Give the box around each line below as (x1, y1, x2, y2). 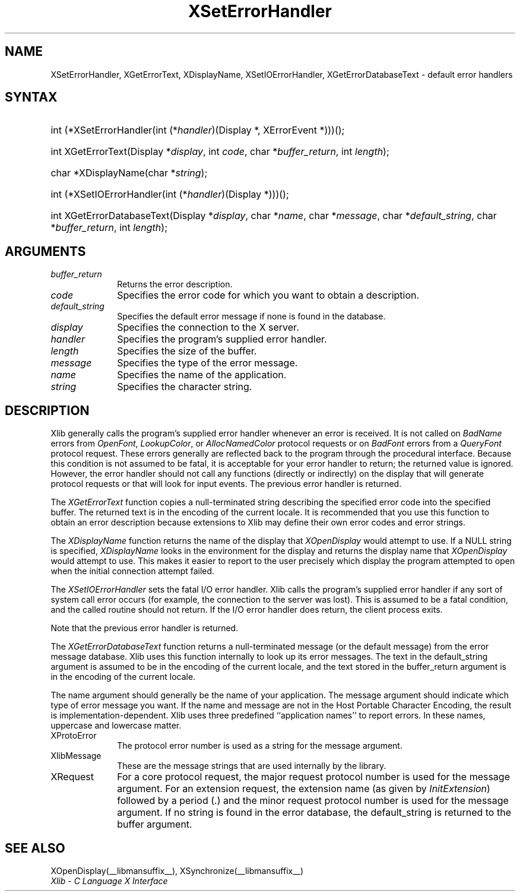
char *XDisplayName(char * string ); (50, 167, 208, 179)
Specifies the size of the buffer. (117, 345, 257, 357)
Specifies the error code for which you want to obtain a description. (117, 289, 420, 302)
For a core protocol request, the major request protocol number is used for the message (117, 771, 510, 783)
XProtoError (50, 730, 97, 741)
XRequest (50, 771, 94, 783)
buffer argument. (117, 818, 192, 831)
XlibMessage (50, 751, 102, 761)
